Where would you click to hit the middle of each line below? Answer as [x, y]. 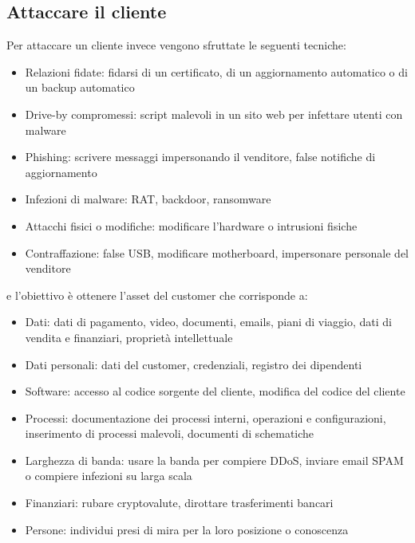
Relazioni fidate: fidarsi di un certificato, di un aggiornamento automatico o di [216, 71]
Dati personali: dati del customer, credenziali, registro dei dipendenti [194, 364]
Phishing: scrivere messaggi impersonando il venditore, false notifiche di [200, 157]
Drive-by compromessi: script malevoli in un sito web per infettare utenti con [214, 114]
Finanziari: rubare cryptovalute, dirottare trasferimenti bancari [179, 503]
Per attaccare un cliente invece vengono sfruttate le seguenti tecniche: [176, 45]
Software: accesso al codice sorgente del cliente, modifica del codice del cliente [215, 391]
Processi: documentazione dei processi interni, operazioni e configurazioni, [206, 417]
